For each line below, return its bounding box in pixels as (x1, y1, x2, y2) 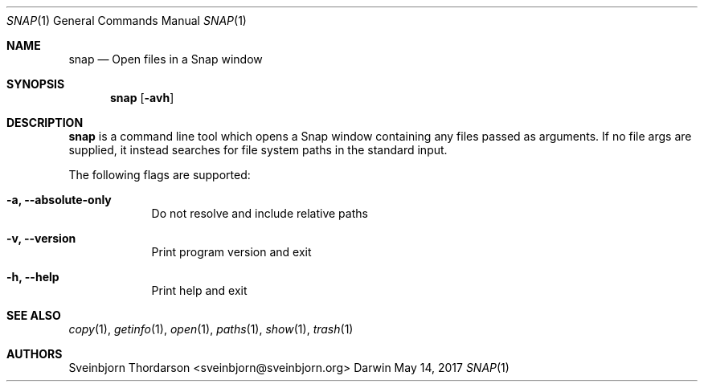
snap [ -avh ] (110, 91, 174, 104)
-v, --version (6, 231, 76, 245)
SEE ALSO (6, 308, 61, 322)
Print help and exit (151, 284, 248, 297)
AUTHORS (6, 347, 63, 361)
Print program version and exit (151, 245, 312, 259)
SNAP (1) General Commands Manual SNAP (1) (6, 14, 247, 27)
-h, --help (6, 270, 59, 284)
